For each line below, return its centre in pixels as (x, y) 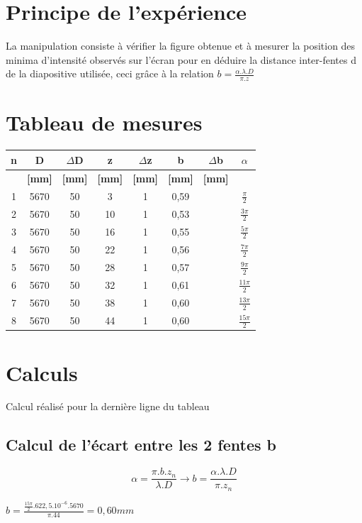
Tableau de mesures (104, 122)
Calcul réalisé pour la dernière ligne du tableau (108, 406)
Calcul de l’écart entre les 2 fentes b (141, 445)
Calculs (42, 372)
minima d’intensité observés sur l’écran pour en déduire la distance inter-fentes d (181, 59)
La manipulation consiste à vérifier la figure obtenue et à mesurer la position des (181, 46)
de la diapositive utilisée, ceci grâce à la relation (110, 73)
